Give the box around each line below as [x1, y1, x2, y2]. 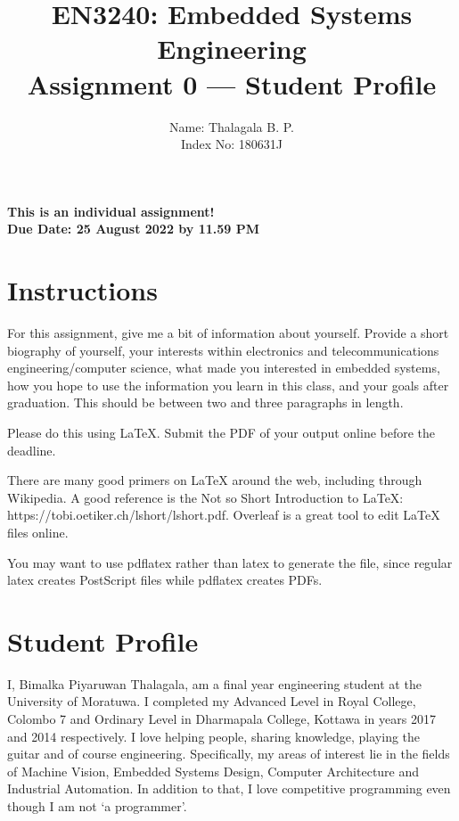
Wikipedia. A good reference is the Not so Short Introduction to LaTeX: [7, 488, 404, 506]
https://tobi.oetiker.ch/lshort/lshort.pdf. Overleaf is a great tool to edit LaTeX [7, 505, 440, 524]
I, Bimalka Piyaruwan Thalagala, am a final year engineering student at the [7, 674, 422, 693]
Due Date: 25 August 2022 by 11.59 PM [7, 219, 260, 238]
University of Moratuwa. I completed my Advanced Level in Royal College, [7, 692, 416, 710]
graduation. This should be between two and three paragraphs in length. [7, 393, 404, 412]
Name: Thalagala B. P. [169, 117, 294, 135]
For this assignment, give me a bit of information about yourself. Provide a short [7, 324, 449, 341]
